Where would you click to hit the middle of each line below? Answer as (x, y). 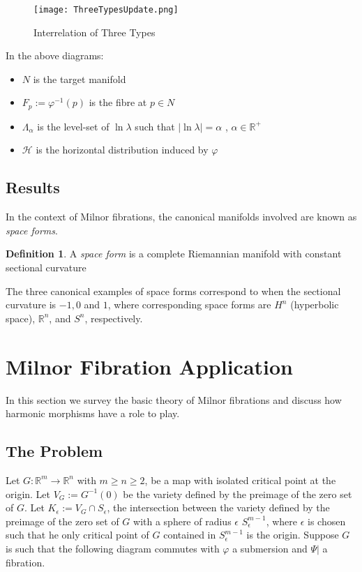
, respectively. (114, 318)
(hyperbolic (315, 304)
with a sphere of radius (182, 521)
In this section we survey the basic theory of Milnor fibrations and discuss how (174, 399)
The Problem (54, 451)
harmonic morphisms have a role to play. (93, 413)
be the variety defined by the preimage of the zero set (237, 494)
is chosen (327, 521)
